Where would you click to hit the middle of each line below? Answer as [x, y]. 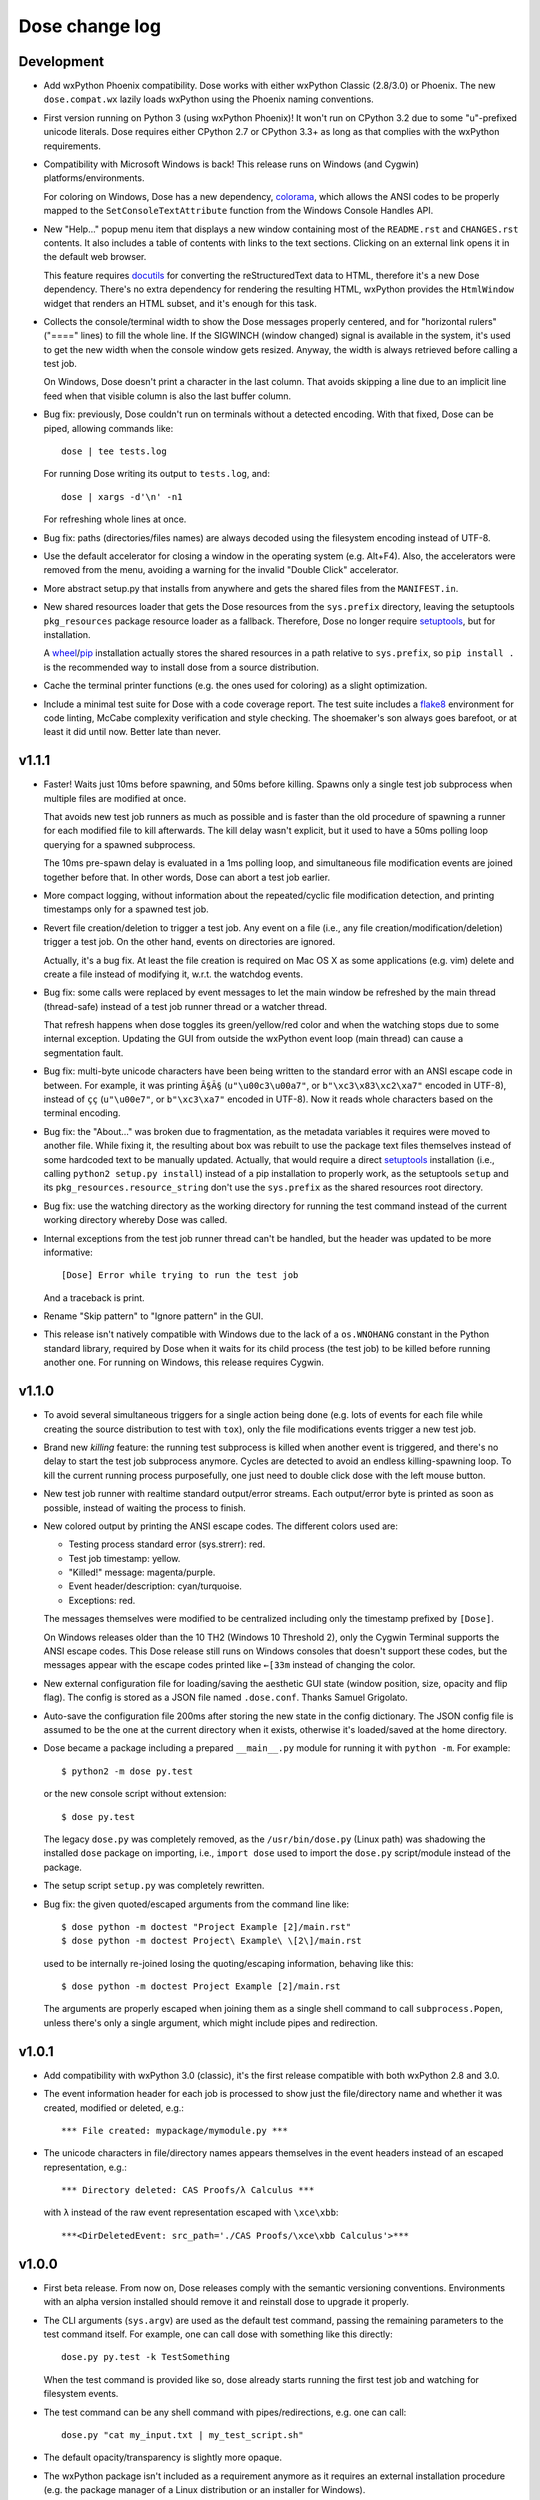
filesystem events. [81, 2394]
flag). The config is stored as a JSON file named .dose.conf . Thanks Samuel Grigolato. [226, 1697]
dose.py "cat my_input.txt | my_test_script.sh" [182, 2434]
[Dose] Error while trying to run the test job [180, 1275]
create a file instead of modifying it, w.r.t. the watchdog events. [173, 974]
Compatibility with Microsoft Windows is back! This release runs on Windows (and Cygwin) [231, 164]
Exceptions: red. [102, 1600]
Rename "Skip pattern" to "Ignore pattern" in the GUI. [153, 1316]
